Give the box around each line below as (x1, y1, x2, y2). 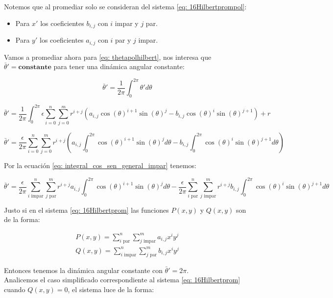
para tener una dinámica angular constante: (53, 61, 185, 72)
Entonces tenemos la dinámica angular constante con (4, 265, 163, 275)
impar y (115, 18, 139, 28)
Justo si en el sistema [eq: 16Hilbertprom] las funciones (4, 204, 169, 215)
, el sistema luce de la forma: (68, 284, 154, 294)
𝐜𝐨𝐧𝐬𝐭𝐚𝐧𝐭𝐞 (18, 64, 51, 71)
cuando (4, 284, 25, 294)
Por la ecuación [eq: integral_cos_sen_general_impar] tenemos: (4, 160, 196, 171)
